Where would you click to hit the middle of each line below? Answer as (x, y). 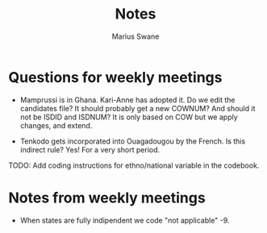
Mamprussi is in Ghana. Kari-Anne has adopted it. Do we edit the (127, 100)
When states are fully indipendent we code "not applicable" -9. (125, 220)
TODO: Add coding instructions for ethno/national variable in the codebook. (134, 165)
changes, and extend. (56, 125)
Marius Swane (136, 36)
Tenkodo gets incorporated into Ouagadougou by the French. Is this (133, 141)
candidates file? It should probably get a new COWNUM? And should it (138, 108)
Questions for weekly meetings (115, 77)
